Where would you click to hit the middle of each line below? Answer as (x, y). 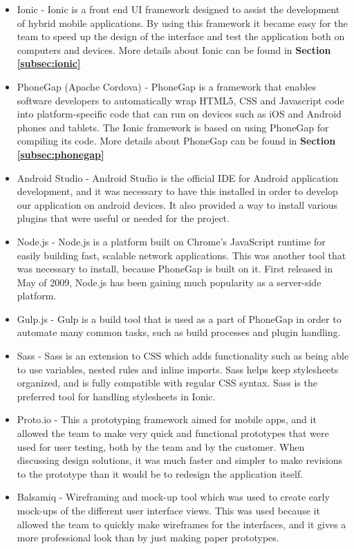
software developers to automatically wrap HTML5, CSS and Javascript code (180, 100)
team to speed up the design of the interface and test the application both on (181, 36)
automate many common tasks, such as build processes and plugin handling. (179, 332)
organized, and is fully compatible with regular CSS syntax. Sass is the (167, 383)
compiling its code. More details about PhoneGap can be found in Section (176, 141)
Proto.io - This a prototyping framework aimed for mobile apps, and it (167, 419)
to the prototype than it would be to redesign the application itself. (160, 473)
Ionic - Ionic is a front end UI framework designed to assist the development (178, 9)
